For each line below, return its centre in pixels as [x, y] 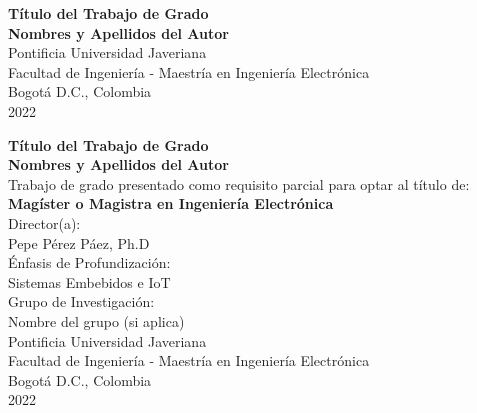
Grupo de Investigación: [81, 301]
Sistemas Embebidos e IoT [89, 281]
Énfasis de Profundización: [89, 262]
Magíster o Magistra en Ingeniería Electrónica [171, 203]
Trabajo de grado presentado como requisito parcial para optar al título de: [239, 183]
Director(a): [44, 222]
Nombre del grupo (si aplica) [96, 320]
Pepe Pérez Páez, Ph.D [79, 242]
